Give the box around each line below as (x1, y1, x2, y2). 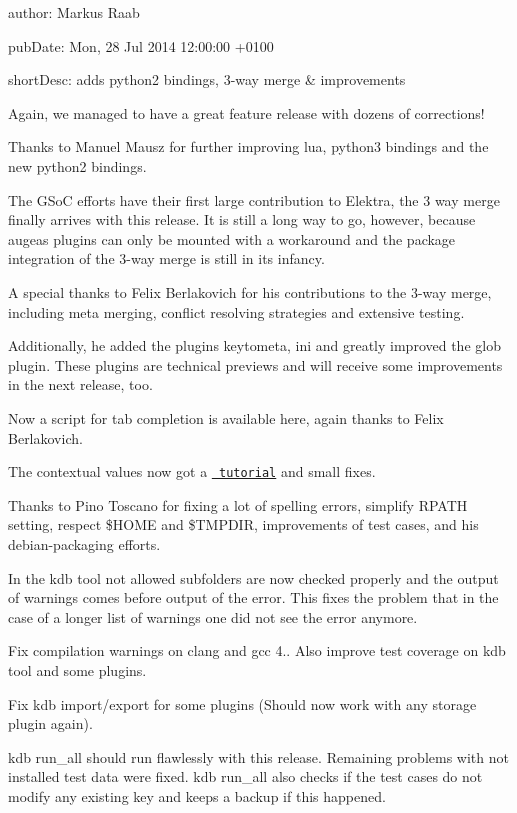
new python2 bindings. (8, 155, 147, 176)
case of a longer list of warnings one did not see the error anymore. (8, 606, 418, 627)
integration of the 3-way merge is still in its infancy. (8, 248, 325, 269)
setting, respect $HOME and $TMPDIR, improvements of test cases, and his (8, 514, 479, 535)
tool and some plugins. (8, 659, 147, 680)
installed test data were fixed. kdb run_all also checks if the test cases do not (8, 766, 483, 787)
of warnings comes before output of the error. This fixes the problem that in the (8, 587, 499, 608)
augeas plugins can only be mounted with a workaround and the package (8, 228, 456, 249)
